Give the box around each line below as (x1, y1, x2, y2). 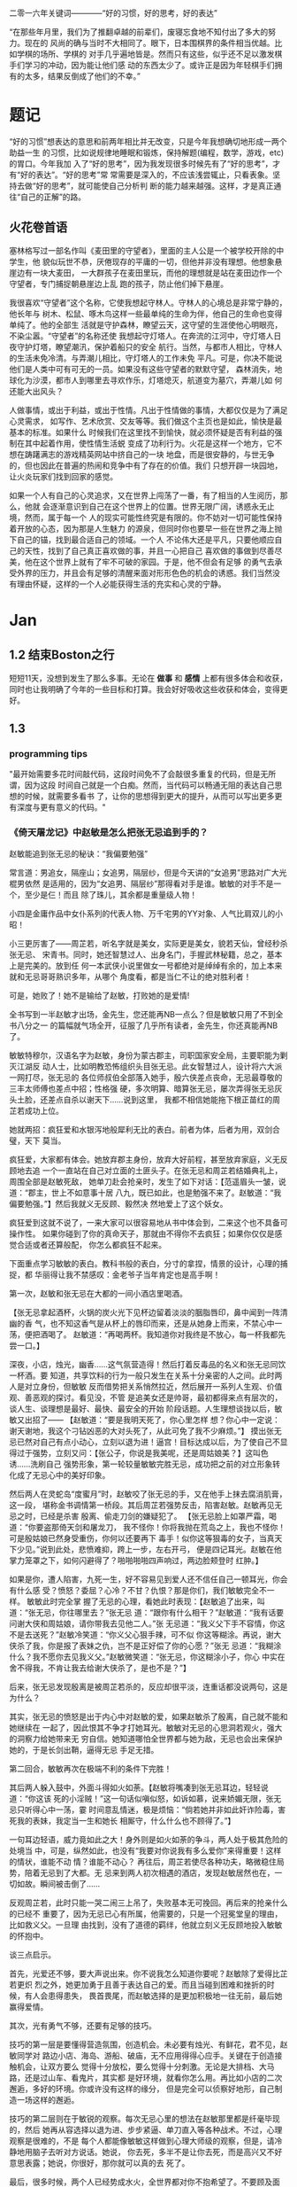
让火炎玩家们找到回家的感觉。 (9, 471, 118, 481)
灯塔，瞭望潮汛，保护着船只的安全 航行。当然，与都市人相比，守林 (32, 341, 275, 352)
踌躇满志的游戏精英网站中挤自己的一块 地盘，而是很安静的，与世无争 (24, 448, 275, 459)
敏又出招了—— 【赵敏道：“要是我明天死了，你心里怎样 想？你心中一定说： (9, 1414, 281, 1425)
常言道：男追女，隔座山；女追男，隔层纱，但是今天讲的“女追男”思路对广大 (9, 867, 280, 877)
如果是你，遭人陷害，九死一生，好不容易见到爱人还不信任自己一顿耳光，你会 (9, 1574, 288, 1584)
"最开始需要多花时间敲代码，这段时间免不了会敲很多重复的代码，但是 (9, 769, 261, 780)
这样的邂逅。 (32, 2094, 80, 2105)
